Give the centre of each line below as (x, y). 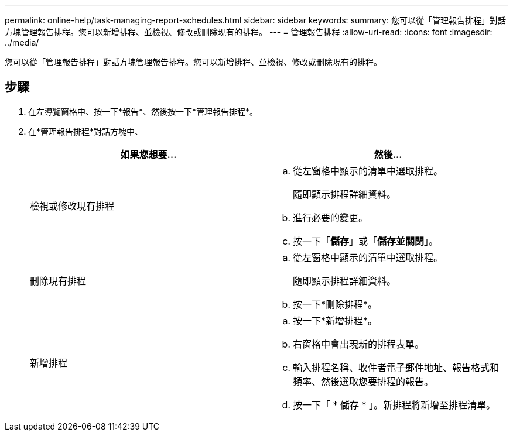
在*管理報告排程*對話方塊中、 (86, 131)
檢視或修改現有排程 (72, 206)
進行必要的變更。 (331, 217)
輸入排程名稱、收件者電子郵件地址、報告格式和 (396, 367)
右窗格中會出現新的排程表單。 (359, 344)
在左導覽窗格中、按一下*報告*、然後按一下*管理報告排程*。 (143, 111)
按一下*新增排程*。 (335, 320)
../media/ (22, 42)
